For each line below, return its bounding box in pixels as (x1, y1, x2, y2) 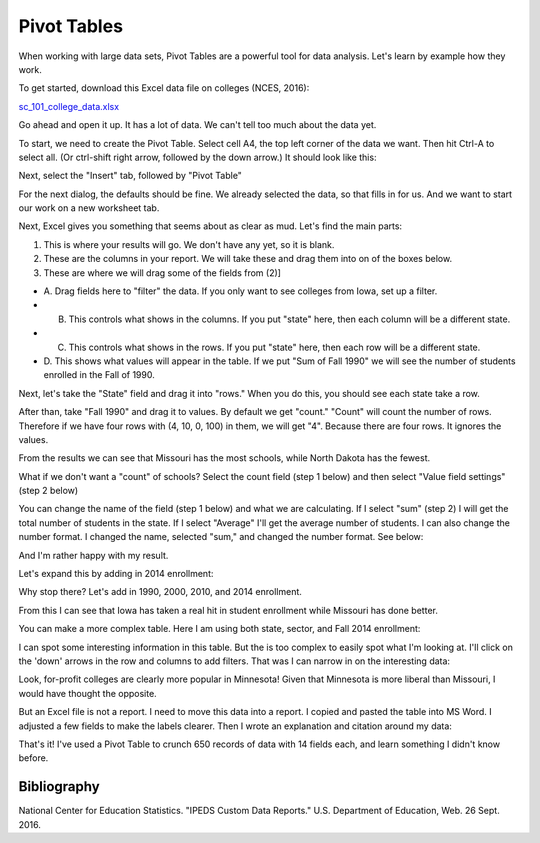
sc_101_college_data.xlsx (18, 100, 120, 112)
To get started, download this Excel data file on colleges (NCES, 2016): (18, 82, 310, 94)
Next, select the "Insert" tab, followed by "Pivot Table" (18, 170, 242, 182)
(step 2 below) (18, 485, 79, 497)
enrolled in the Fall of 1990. (43, 369, 155, 381)
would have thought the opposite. (18, 687, 157, 699)
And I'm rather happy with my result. (18, 549, 169, 561)
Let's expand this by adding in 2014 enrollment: (18, 568, 214, 580)
